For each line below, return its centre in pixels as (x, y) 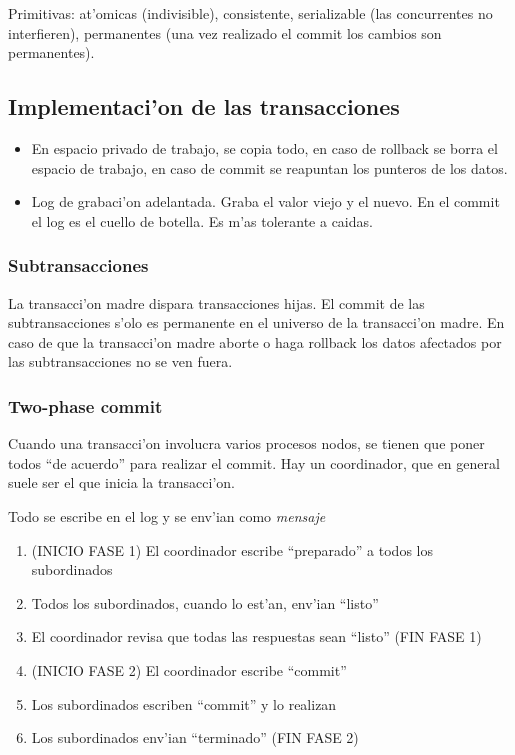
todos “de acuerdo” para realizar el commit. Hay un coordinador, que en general (254, 462)
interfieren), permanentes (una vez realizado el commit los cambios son (225, 32)
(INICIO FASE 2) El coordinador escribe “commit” (189, 669)
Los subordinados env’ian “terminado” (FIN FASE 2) (195, 737)
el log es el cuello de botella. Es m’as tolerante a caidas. (202, 220)
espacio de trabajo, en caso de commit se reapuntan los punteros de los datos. (269, 167)
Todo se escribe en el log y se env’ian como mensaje (167, 515)
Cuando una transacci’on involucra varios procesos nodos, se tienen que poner (246, 443)
